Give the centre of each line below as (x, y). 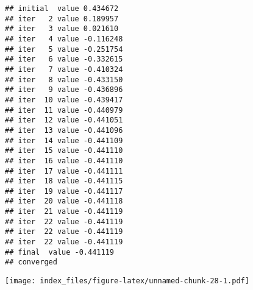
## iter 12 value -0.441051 (64, 120)
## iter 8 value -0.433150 (64, 80)
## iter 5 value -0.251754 (64, 49)
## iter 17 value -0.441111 (64, 171)
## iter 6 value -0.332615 (64, 59)
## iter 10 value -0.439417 (64, 100)
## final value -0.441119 (59, 252)
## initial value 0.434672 (62, 9)
